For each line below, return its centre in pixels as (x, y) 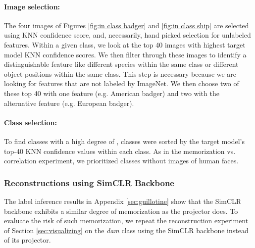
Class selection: (30, 122)
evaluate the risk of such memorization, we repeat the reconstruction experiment (126, 221)
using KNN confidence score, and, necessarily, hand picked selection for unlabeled (127, 35)
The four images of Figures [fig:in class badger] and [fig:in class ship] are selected (127, 25)
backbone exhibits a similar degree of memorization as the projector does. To (121, 211)
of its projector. (27, 240)
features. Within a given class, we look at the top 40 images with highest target (125, 44)
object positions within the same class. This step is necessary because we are (120, 74)
